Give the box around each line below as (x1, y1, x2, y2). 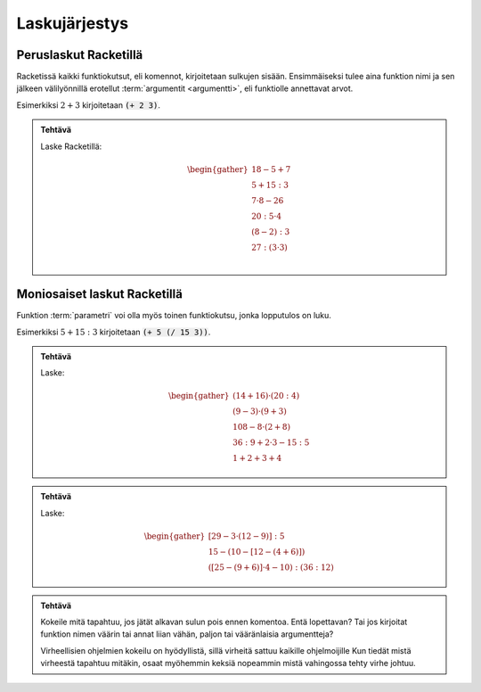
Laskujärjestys (16, 13, 129, 33)
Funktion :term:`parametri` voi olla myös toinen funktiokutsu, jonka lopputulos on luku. (16, 310, 331, 321)
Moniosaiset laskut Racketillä (16, 286, 183, 302)
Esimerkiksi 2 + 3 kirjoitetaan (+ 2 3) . (16, 99, 160, 111)
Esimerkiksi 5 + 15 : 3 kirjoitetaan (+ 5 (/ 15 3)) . (16, 326, 211, 337)
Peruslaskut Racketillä (16, 47, 143, 62)
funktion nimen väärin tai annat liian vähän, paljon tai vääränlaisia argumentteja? (40, 629, 334, 639)
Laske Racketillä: (40, 141, 102, 152)
